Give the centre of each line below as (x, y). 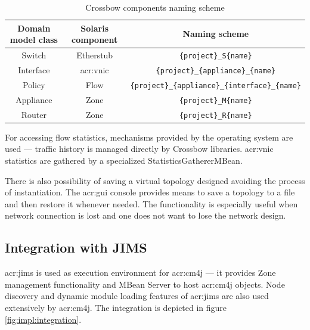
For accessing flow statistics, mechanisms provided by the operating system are (149, 137)
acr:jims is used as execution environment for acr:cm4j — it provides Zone (140, 273)
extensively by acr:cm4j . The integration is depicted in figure (116, 307)
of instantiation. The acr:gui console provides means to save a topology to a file (150, 192)
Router (34, 114)
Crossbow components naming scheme (155, 7)
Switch (34, 55)
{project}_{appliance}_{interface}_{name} (216, 85)
